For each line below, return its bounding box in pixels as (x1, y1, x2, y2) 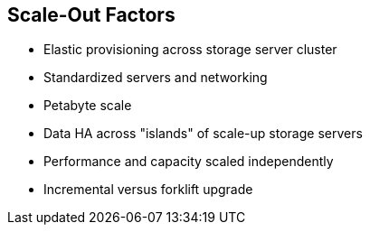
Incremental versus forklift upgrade (43, 181, 253, 198)
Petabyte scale (43, 97, 132, 114)
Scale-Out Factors (7, 4, 176, 26)
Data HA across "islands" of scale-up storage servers (43, 125, 363, 142)
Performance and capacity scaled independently (43, 153, 334, 170)
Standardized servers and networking (43, 70, 268, 86)
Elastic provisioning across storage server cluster (43, 42, 337, 58)
